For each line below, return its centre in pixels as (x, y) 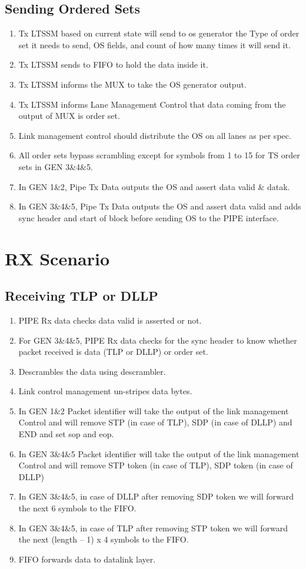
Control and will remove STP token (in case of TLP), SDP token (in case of (156, 465)
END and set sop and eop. (66, 434)
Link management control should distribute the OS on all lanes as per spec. (155, 135)
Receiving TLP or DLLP (82, 296)
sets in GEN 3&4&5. (56, 166)
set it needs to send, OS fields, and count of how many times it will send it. (154, 44)
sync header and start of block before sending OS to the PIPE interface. (149, 217)
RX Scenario (57, 258)
